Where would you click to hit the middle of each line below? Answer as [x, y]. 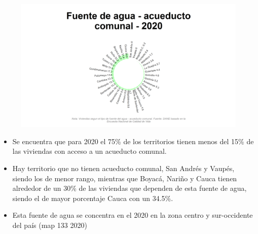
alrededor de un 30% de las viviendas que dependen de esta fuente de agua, [130, 188]
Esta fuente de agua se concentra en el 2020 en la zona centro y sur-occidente [133, 215]
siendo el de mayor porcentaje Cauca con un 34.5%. [93, 198]
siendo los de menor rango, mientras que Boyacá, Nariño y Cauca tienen [125, 178]
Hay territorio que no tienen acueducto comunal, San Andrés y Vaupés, [123, 168]
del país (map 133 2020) [50, 225]
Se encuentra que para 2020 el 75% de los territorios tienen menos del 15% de [133, 141]
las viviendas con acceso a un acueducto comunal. [89, 151]
